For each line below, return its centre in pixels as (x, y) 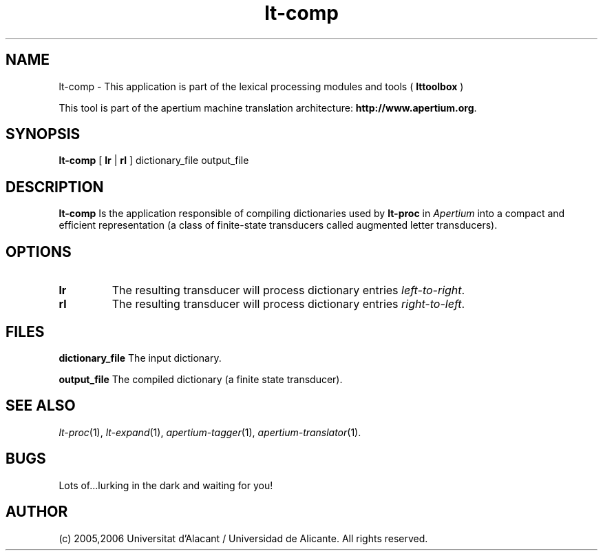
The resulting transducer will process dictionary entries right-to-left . (288, 304)
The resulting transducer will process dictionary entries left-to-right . (288, 290)
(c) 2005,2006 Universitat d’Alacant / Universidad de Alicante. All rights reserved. (243, 538)
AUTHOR (37, 512)
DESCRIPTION (55, 187)
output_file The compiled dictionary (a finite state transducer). (201, 379)
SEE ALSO (41, 406)
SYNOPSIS (43, 134)
